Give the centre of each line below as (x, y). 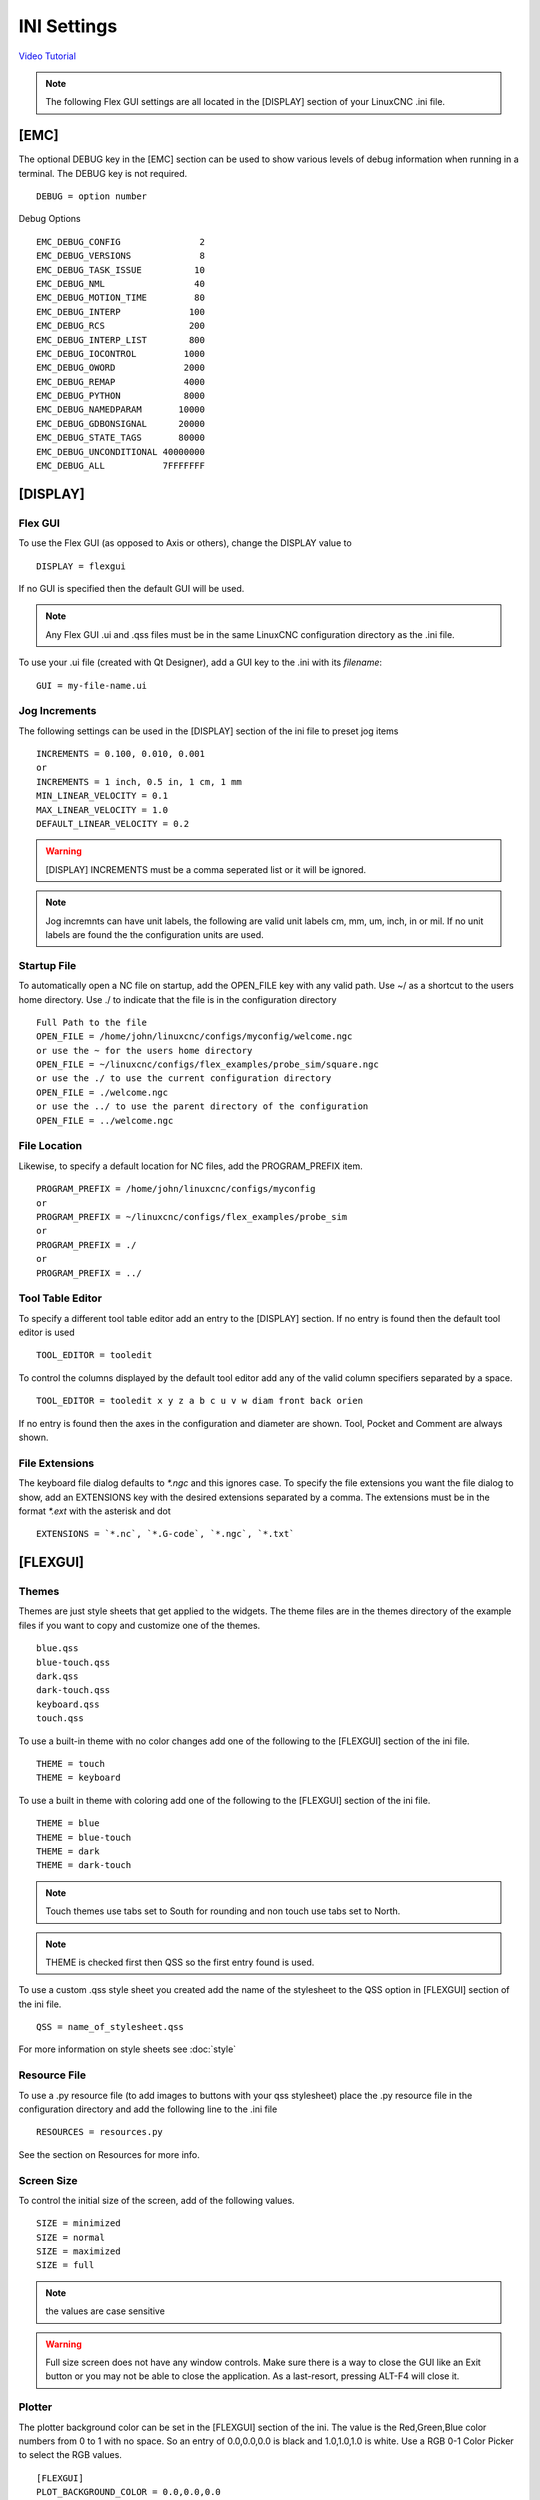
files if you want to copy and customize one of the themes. (139, 1625)
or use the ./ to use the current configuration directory (184, 1078)
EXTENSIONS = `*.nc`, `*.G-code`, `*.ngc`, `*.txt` (165, 1534)
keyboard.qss (68, 1704)
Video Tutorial (47, 56)
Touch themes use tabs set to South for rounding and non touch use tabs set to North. (223, 1911)
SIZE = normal (70, 2237)
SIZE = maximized (78, 2251)
